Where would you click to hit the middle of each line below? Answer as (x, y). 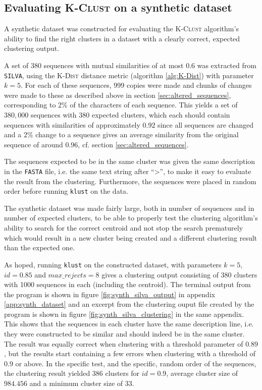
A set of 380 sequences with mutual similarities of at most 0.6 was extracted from (130, 65)
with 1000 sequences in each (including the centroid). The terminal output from (127, 284)
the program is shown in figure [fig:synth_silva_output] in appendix (110, 294)
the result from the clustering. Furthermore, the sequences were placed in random (130, 181)
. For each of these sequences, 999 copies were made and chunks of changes (136, 85)
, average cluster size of (202, 373)
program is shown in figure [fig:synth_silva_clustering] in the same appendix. (124, 314)
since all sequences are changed (206, 124)
